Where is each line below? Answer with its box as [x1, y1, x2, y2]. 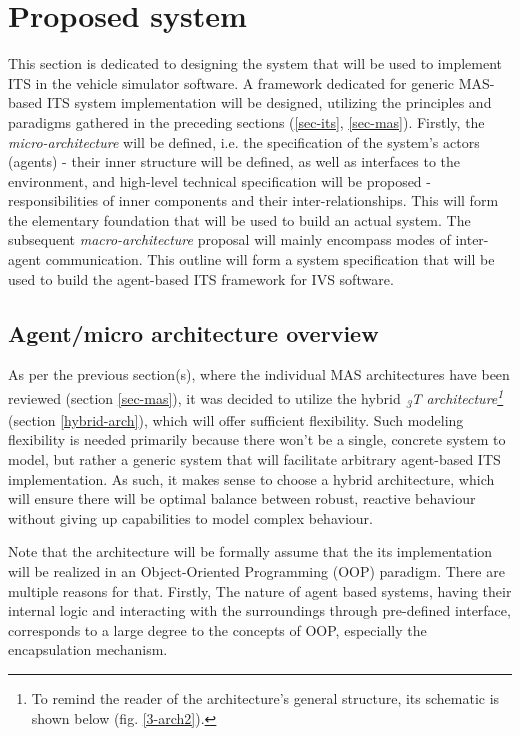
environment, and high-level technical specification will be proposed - [8, 170, 431, 191]
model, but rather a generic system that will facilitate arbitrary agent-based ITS [8, 449, 501, 470]
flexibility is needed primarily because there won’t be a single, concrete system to [8, 429, 506, 450]
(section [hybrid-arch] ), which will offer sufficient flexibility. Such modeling [8, 409, 464, 430]
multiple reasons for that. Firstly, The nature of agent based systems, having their [8, 580, 512, 601]
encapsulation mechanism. [8, 639, 168, 660]
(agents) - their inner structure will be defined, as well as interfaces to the [8, 151, 461, 172]
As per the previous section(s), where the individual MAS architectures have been [8, 364, 510, 385]
